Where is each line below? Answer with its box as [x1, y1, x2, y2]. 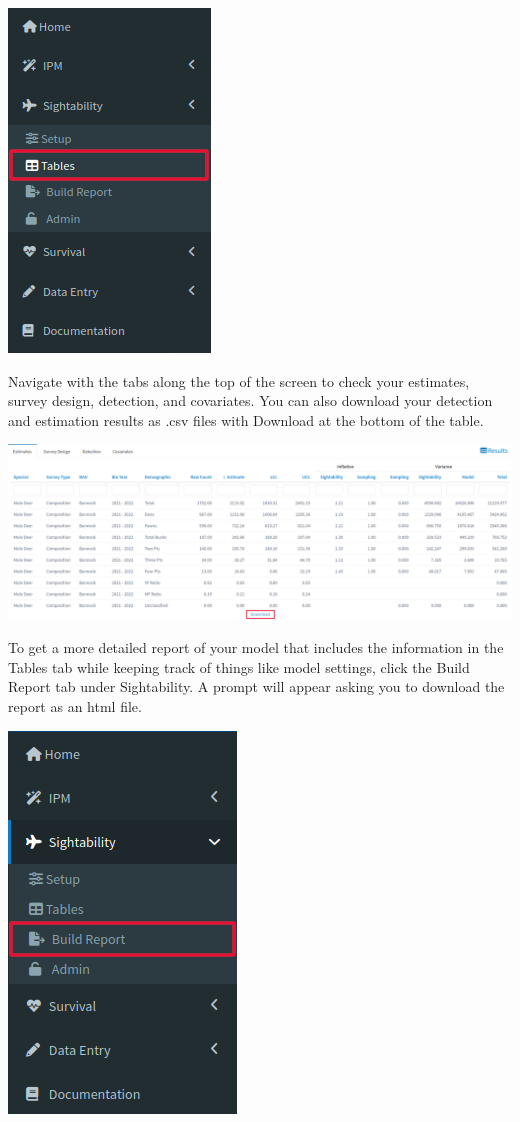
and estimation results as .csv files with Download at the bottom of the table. [8, 409, 484, 430]
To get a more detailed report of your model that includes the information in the [8, 637, 504, 658]
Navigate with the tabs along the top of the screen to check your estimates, [8, 370, 470, 391]
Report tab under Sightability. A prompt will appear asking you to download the [8, 676, 505, 697]
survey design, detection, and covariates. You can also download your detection [8, 390, 493, 411]
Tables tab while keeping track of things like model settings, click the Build [8, 656, 470, 677]
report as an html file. [8, 695, 142, 716]
